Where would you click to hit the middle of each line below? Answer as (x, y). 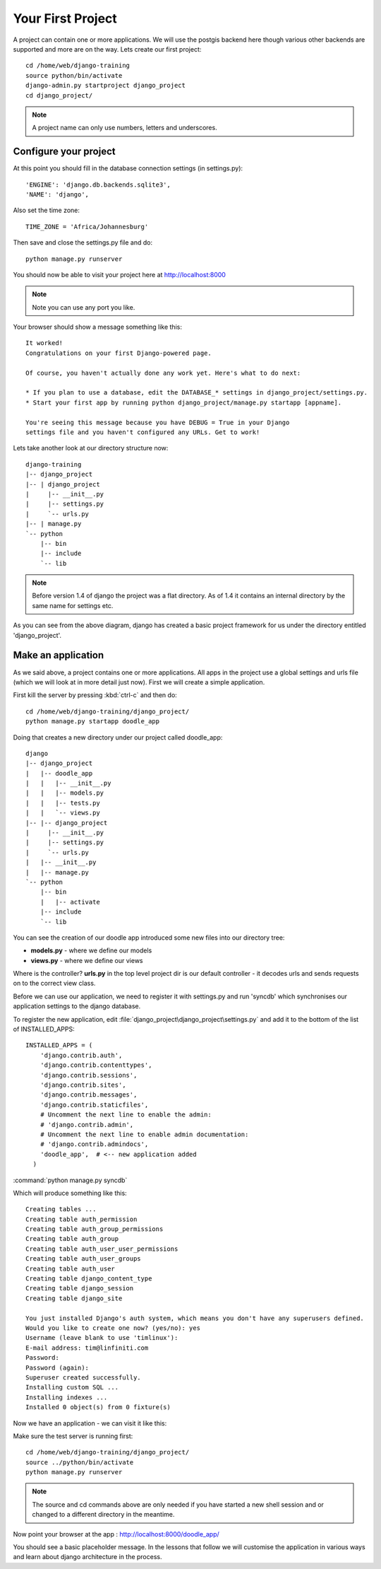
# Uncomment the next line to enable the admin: (126, 1115)
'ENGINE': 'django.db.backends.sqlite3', (98, 185)
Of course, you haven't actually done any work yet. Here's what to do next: (163, 373)
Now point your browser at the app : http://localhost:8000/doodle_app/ (116, 1534)
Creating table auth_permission (81, 1219)
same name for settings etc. (73, 605)
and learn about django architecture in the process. (87, 1557)
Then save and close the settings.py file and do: (83, 243)
